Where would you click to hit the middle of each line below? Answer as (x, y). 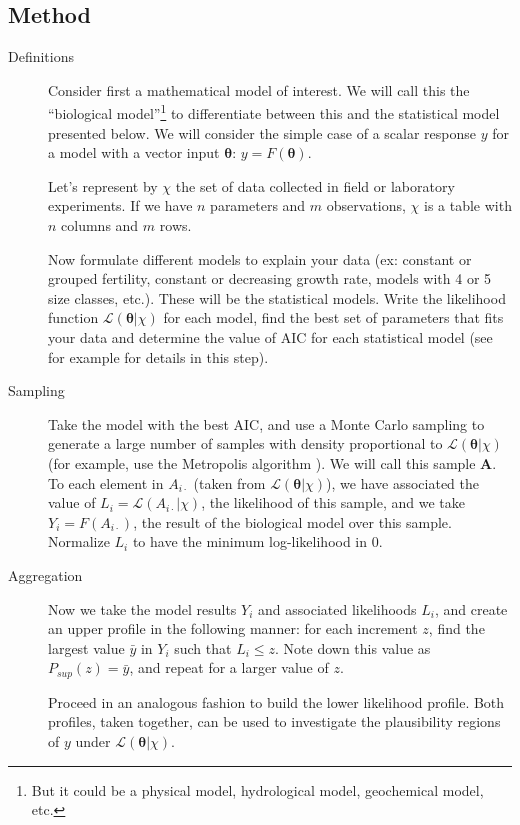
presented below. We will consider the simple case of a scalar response (262, 132)
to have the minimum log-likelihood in (250, 541)
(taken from (229, 482)
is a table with (468, 205)
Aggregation (45, 574)
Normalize (79, 541)
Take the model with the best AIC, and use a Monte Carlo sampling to (266, 423)
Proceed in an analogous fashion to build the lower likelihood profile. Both (276, 701)
